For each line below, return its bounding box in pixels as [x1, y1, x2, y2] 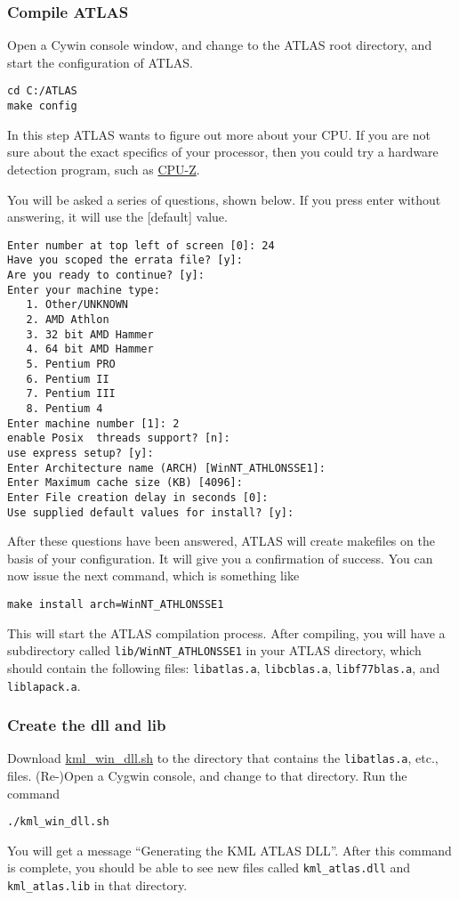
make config [7, 100, 77, 113]
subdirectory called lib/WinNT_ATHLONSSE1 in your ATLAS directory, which [7, 641, 422, 660]
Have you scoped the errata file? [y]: [7, 254, 243, 267]
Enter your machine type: [7, 283, 160, 296]
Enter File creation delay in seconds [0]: [7, 491, 269, 504]
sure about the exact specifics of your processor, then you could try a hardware [7, 142, 439, 161]
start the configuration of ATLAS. [7, 53, 193, 71]
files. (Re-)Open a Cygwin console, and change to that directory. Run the [7, 766, 407, 785]
